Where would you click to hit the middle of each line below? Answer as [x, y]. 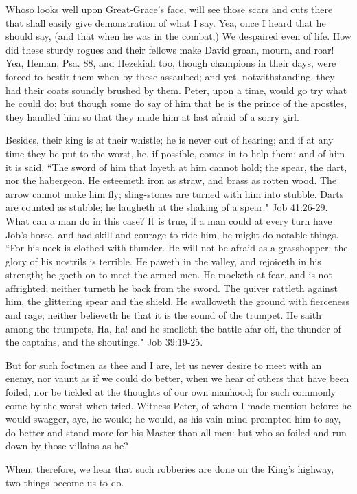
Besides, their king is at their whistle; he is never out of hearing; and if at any [170, 140]
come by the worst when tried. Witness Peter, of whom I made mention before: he [178, 405]
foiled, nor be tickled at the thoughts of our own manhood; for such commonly [171, 392]
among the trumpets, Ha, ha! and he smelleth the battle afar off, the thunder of [173, 328]
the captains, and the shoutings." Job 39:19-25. [104, 342]
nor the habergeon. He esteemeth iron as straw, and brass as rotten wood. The [171, 180]
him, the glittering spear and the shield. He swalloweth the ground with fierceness [178, 301]
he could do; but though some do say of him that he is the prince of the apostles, [176, 103]
